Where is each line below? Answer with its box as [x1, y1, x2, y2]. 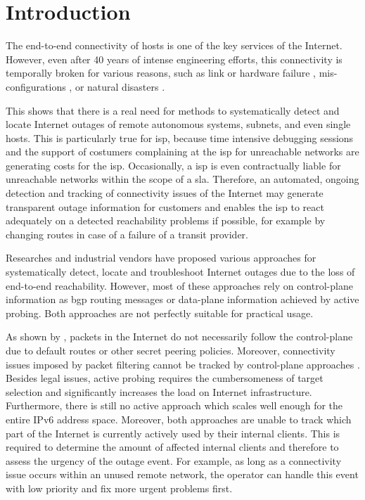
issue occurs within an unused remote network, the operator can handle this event [6, 467, 359, 482]
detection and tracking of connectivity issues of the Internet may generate [6, 186, 324, 200]
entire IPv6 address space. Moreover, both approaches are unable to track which [6, 411, 352, 426]
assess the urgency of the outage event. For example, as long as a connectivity [6, 453, 342, 468]
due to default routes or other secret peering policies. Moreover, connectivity [6, 343, 335, 357]
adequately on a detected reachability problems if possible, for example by [6, 213, 326, 228]
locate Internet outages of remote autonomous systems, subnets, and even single [6, 117, 351, 132]
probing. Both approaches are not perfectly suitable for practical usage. [6, 305, 314, 320]
